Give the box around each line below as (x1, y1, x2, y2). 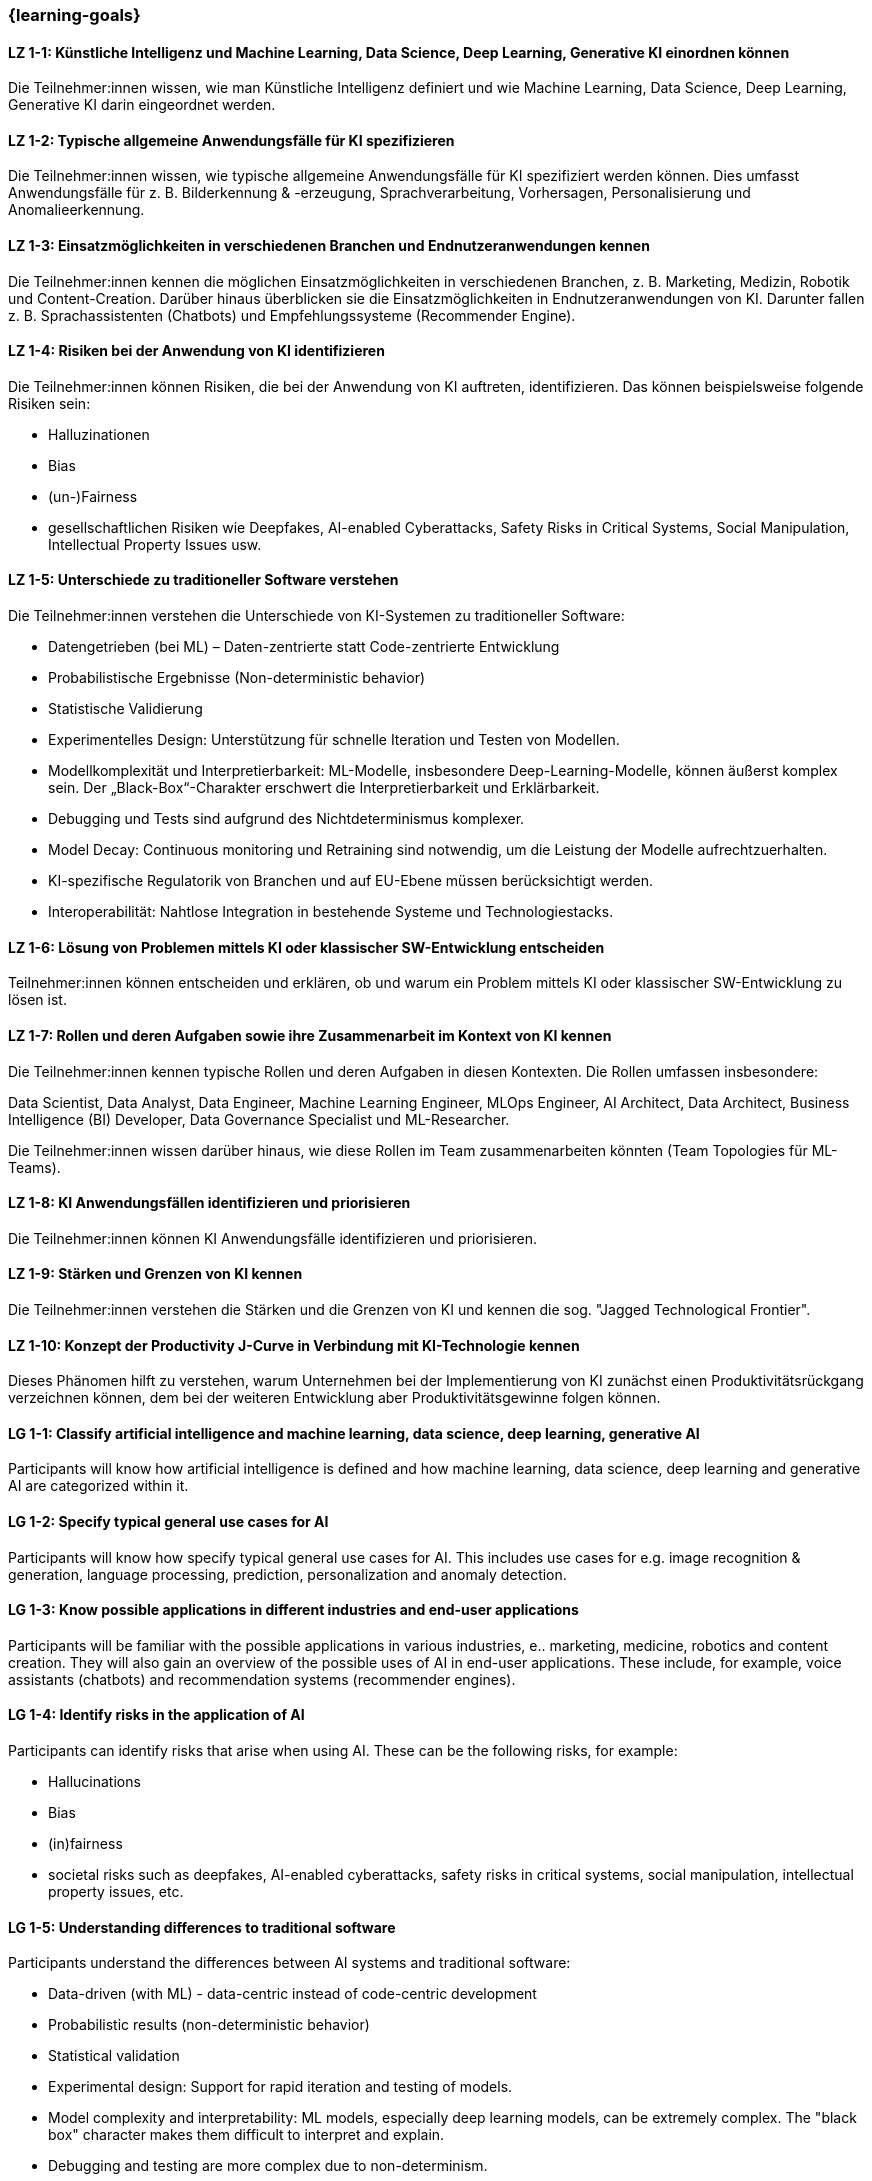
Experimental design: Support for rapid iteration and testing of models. (48, 2078, 513, 2096)
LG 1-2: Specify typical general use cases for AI (8, 1513, 329, 1531)
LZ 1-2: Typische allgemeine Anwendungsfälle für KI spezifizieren (8, 131, 455, 149)
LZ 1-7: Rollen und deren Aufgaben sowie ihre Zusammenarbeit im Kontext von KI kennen (8, 1026, 612, 1044)
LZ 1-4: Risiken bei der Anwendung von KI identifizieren (8, 342, 385, 360)
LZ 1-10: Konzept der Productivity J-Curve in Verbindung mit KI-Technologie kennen (8, 1336, 580, 1354)
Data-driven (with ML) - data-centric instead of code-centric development (48, 1985, 537, 2003)
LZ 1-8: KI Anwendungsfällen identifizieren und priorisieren (8, 1194, 411, 1212)
